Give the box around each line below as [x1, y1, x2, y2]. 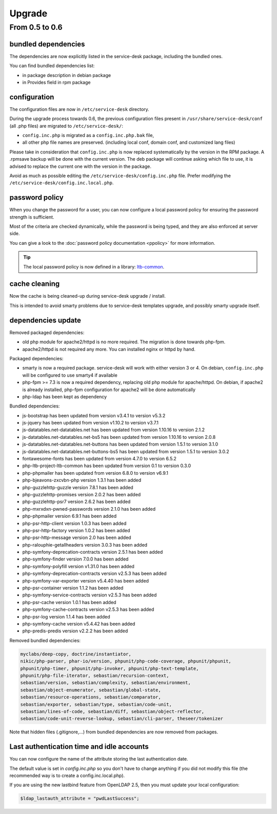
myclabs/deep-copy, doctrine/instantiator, [20, 651, 132, 657]
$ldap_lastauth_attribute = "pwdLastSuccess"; [20, 796, 140, 802]
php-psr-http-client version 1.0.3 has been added [22, 520, 127, 526]
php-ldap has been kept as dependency [22, 393, 107, 400]
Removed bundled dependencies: [9, 637, 81, 644]
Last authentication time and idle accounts [9, 742, 149, 751]
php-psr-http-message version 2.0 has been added [22, 534, 131, 541]
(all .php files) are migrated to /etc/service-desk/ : [9, 123, 123, 129]
